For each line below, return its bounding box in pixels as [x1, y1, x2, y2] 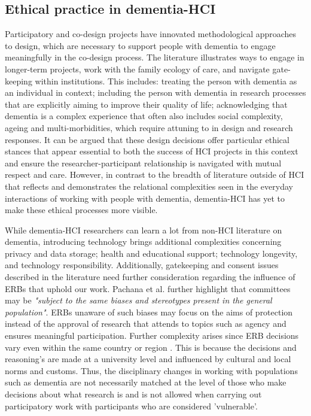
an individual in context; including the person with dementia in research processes [5, 86, 306, 99]
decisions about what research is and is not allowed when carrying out [5, 388, 262, 400]
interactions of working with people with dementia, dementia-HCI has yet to [5, 192, 285, 204]
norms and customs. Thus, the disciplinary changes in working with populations [5, 364, 298, 376]
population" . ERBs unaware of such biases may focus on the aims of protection [5, 305, 293, 318]
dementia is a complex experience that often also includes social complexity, [5, 110, 283, 122]
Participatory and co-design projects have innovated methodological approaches [5, 28, 297, 40]
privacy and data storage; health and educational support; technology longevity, [5, 247, 298, 259]
